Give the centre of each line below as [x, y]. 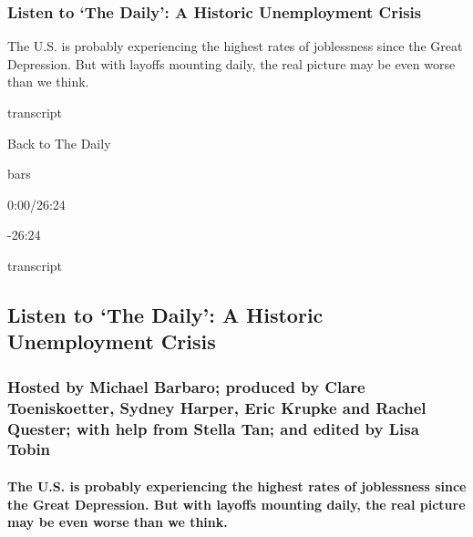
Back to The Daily [59, 143]
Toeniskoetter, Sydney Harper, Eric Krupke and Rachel [217, 407]
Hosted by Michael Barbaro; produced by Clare [186, 386]
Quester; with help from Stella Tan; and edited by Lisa [213, 428]
